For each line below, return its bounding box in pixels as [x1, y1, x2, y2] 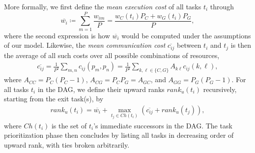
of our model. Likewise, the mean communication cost [4, 40, 166, 50]
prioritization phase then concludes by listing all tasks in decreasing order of [4, 130, 234, 140]
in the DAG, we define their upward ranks [37, 84, 165, 94]
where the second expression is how [4, 30, 110, 40]
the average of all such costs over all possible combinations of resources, [4, 50, 220, 60]
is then [230, 40, 252, 50]
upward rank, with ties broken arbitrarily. [4, 139, 130, 150]
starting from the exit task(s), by [4, 93, 104, 104]
